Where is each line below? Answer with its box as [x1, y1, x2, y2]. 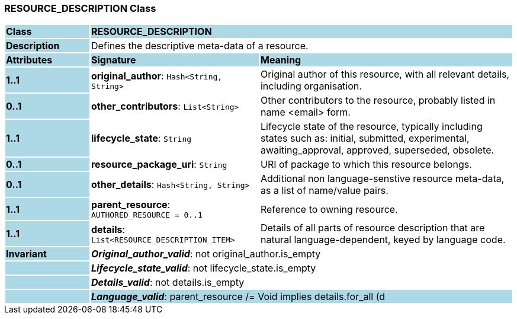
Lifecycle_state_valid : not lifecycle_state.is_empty [91, 262, 316, 275]
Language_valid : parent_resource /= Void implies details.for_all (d [91, 291, 386, 303]
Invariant [6, 248, 47, 260]
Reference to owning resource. [260, 203, 398, 215]
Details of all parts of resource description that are [260, 222, 485, 234]
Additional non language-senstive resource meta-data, [260, 173, 505, 185]
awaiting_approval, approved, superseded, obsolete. [260, 144, 494, 157]
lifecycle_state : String [91, 132, 192, 145]
